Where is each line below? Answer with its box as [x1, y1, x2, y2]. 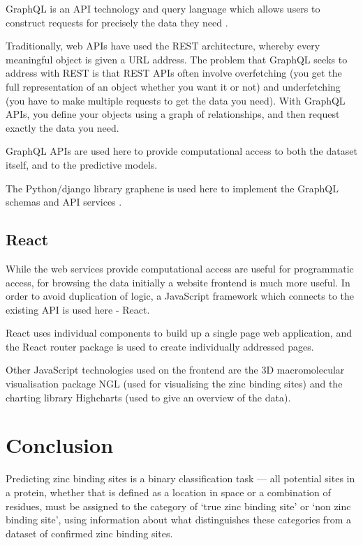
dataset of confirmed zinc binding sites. [6, 525, 173, 540]
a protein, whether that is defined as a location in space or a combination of [6, 484, 331, 499]
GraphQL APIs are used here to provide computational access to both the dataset [6, 144, 357, 158]
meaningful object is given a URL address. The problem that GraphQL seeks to [6, 52, 348, 66]
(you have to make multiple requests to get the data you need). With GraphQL [6, 93, 346, 107]
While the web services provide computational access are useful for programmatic [6, 261, 354, 275]
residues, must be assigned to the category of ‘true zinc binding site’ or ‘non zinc [6, 498, 351, 513]
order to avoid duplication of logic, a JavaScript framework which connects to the [6, 289, 355, 303]
